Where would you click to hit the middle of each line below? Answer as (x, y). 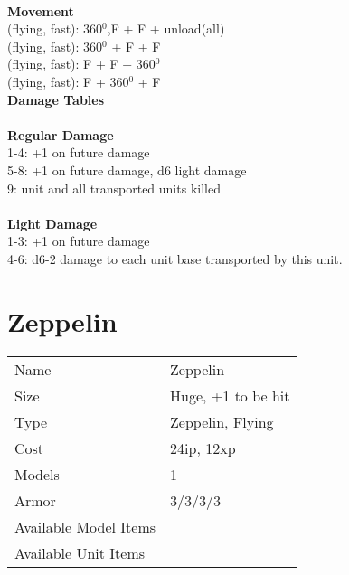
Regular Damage (61, 134)
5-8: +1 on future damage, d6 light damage (127, 170)
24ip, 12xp (203, 448)
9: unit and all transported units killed (114, 188)
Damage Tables (56, 99)
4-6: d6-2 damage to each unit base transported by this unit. (175, 258)
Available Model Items (85, 526)
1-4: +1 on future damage (79, 152)
